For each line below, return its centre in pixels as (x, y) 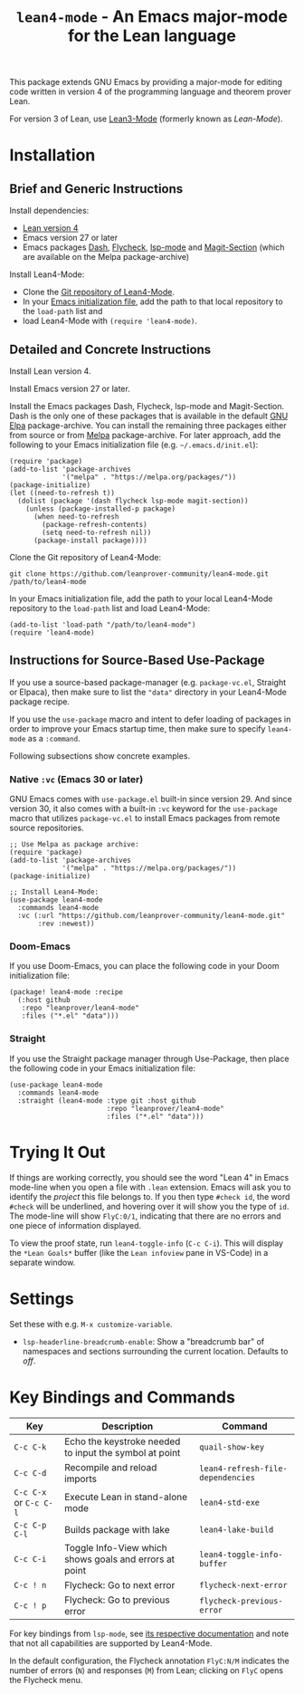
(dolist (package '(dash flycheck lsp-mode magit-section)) (133, 501)
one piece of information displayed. (76, 1225)
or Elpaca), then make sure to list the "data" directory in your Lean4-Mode (148, 692)
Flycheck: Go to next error (120, 1584)
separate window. (43, 1262)
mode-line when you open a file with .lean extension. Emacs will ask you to (150, 1187)
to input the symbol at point (123, 1452)
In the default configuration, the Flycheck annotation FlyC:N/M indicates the (149, 1661)
